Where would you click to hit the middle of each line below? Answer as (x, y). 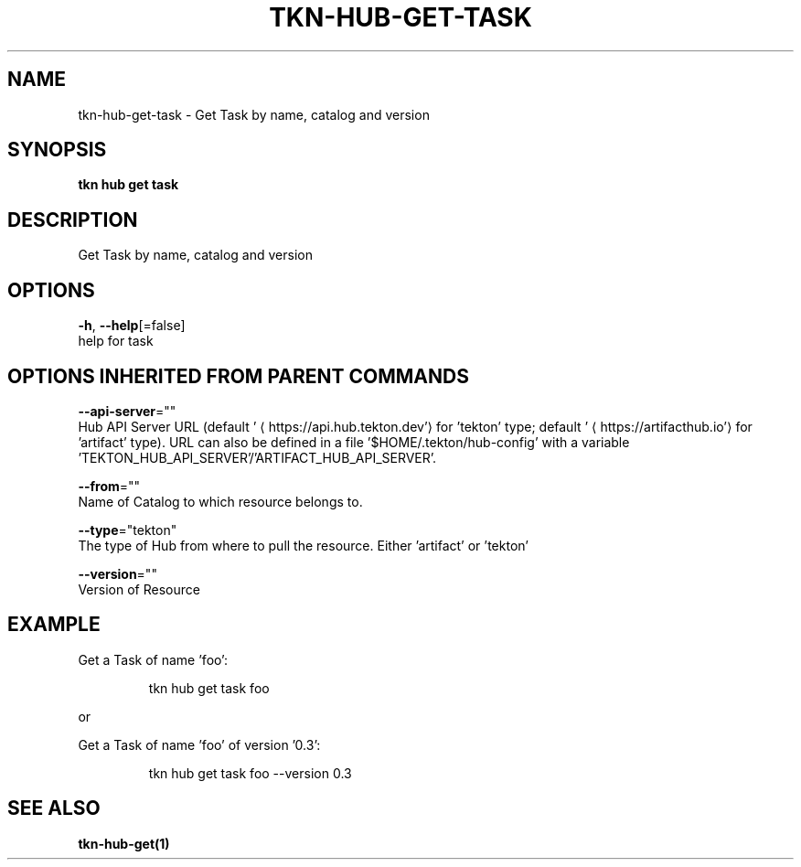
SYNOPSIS (57, 150)
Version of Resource (139, 589)
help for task (116, 341)
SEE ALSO (54, 808)
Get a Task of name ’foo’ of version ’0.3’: (199, 744)
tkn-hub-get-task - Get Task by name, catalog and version (254, 114)
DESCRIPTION (73, 219)
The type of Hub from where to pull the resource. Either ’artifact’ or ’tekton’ (303, 545)
